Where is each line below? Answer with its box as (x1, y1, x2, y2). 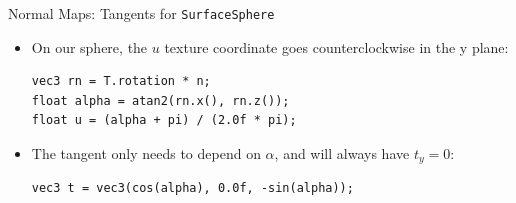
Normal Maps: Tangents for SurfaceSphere (8, 2, 275, 23)
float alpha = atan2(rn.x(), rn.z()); (31, 93, 290, 108)
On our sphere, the (31, 36, 148, 57)
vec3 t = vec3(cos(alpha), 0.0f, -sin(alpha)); (31, 181, 354, 196)
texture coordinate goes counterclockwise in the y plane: (164, 36, 509, 57)
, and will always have (274, 142, 410, 163)
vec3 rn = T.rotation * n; (31, 74, 211, 89)
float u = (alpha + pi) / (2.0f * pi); (31, 113, 297, 128)
